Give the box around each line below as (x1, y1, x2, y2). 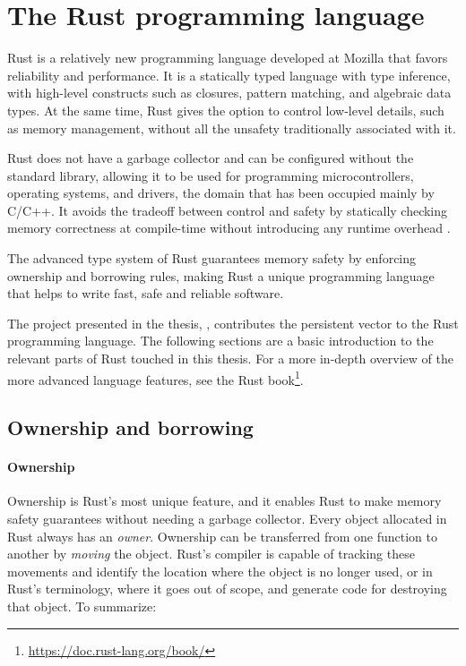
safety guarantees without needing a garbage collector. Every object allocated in (7, 509, 447, 528)
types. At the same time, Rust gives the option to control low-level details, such (7, 100, 444, 119)
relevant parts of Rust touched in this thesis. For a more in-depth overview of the (7, 349, 453, 368)
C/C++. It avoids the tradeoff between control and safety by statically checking (7, 201, 448, 219)
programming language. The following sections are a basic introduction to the (7, 331, 434, 350)
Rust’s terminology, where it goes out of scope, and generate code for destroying (7, 579, 447, 598)
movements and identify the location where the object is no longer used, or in (7, 561, 433, 580)
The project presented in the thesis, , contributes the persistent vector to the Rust (7, 313, 459, 332)
